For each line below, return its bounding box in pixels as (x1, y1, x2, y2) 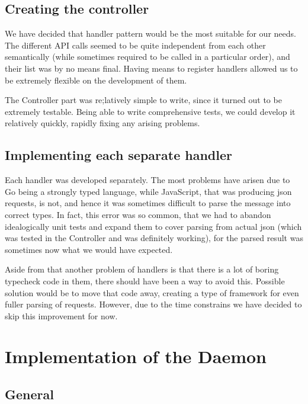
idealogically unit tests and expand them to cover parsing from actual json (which (5, 220, 302, 232)
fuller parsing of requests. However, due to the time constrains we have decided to (5, 298, 302, 310)
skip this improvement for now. (5, 309, 118, 322)
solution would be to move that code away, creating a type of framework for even (5, 286, 299, 299)
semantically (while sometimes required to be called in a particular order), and (5, 50, 290, 63)
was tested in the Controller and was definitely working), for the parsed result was (5, 232, 303, 244)
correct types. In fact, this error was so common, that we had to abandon (5, 208, 271, 220)
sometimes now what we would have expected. (5, 243, 173, 255)
